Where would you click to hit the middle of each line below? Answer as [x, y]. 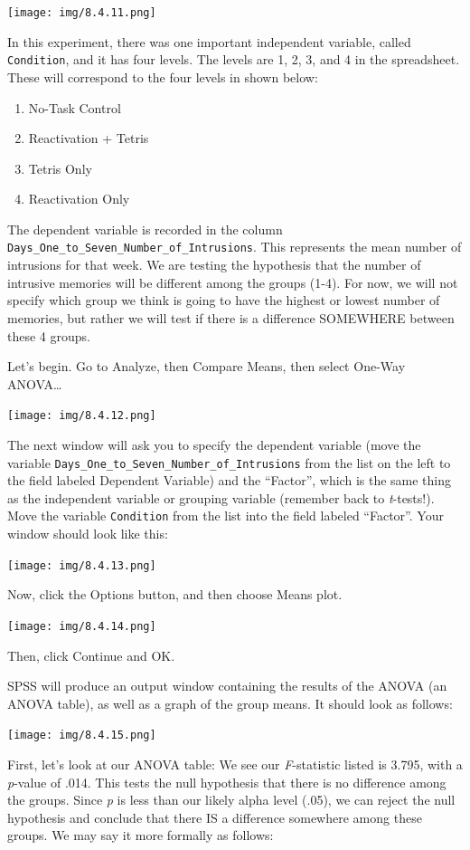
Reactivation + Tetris [89, 138]
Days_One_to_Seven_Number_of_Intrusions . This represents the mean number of [235, 247]
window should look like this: [88, 534]
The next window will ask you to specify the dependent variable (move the [214, 444]
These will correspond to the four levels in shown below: [163, 76]
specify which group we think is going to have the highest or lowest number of [224, 300]
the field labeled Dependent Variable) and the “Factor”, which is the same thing [230, 480]
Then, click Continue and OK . [91, 655]
